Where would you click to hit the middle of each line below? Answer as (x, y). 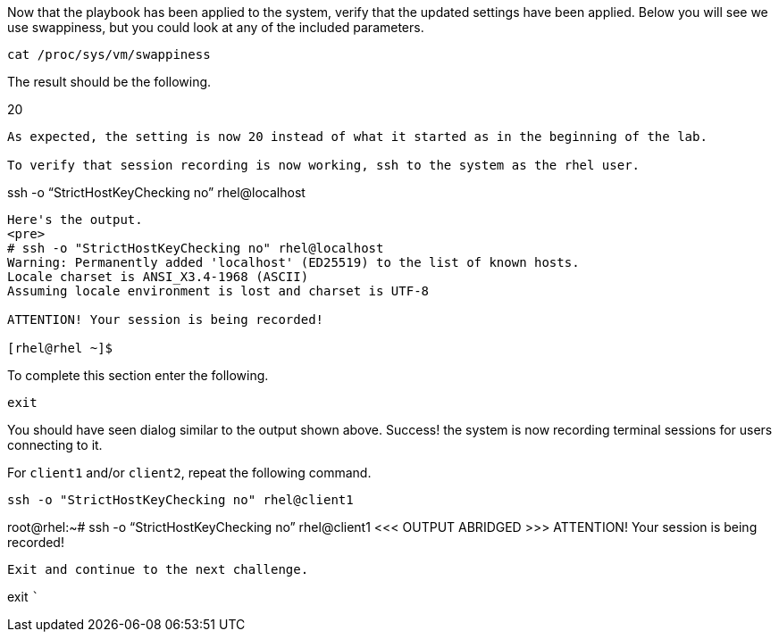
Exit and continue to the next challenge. (158, 569)
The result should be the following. (109, 82)
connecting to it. (55, 445)
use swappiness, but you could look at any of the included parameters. (216, 27)
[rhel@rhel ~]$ (60, 348)
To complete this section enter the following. (138, 375)
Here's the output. (75, 220)
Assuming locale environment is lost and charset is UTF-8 (218, 291)
